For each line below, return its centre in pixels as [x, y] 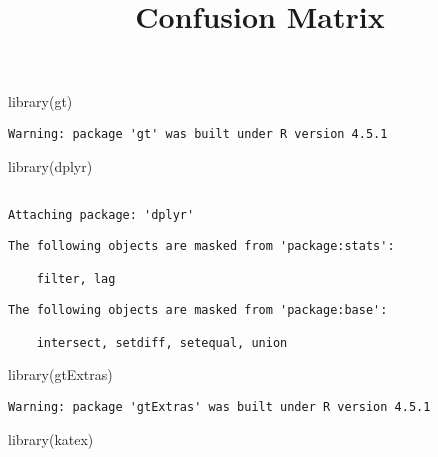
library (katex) [51, 438]
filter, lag [76, 278]
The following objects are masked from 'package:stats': [201, 245]
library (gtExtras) [60, 374]
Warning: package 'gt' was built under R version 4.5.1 [198, 133]
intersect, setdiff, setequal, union [162, 342]
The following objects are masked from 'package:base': [198, 309]
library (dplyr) [50, 165]
